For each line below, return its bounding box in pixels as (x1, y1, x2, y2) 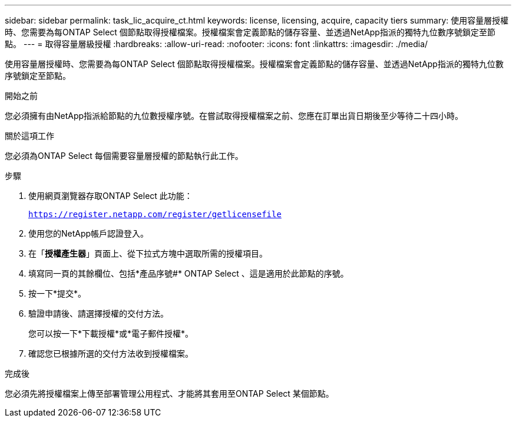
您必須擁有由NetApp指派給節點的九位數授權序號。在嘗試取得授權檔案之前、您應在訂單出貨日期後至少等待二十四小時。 (5, 111, 464, 121)
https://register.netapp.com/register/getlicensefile (28, 210, 282, 219)
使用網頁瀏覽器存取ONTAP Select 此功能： (28, 191, 193, 201)
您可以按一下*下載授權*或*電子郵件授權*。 (28, 328, 194, 338)
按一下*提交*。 (28, 288, 87, 298)
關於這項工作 (5, 131, 54, 141)
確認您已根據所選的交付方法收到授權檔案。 (28, 348, 193, 358)
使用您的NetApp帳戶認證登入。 (28, 228, 149, 238)
